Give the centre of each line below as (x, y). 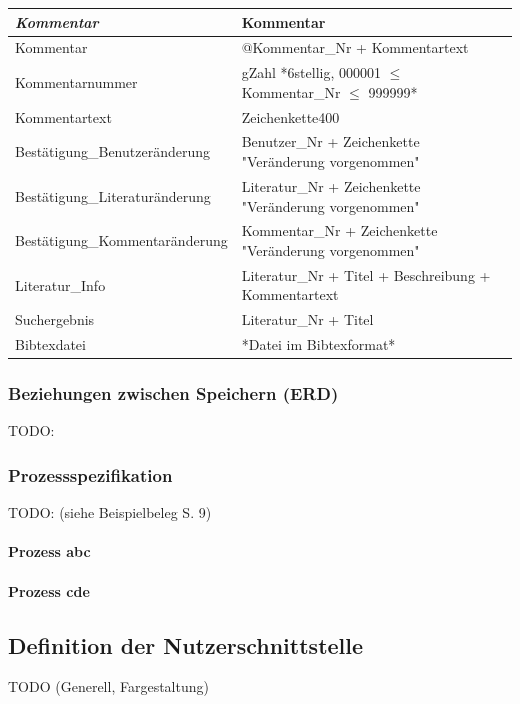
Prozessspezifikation (90, 474)
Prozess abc (49, 551)
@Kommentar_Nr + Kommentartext (355, 47)
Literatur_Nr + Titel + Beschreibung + (366, 274)
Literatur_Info (60, 284)
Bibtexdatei (50, 344)
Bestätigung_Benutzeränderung (113, 151)
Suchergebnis (55, 319)
